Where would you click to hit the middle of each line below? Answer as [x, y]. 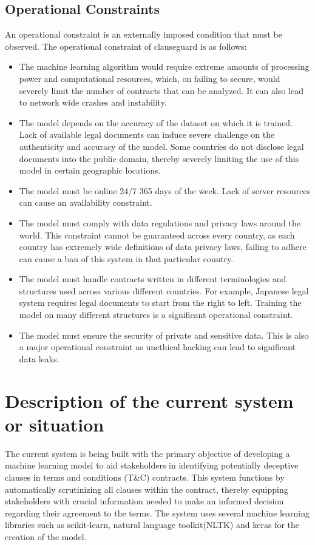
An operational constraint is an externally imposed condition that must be [144, 34]
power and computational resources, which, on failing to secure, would [150, 78]
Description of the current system [149, 400]
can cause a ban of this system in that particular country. [126, 258]
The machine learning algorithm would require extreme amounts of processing [164, 66]
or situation [55, 424]
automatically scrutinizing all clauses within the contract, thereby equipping [147, 489]
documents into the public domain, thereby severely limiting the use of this [159, 158]
